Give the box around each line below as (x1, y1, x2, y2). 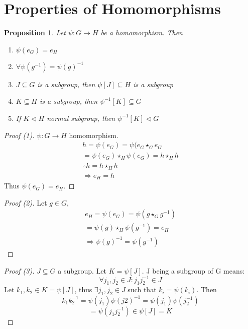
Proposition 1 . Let (4, 27, 66, 38)
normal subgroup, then (47, 112, 115, 123)
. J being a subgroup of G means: (142, 265, 245, 276)
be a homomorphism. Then (100, 27, 183, 38)
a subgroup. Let (58, 265, 107, 276)
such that (128, 284, 157, 295)
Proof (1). (4, 129, 35, 140)
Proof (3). (4, 265, 35, 276)
